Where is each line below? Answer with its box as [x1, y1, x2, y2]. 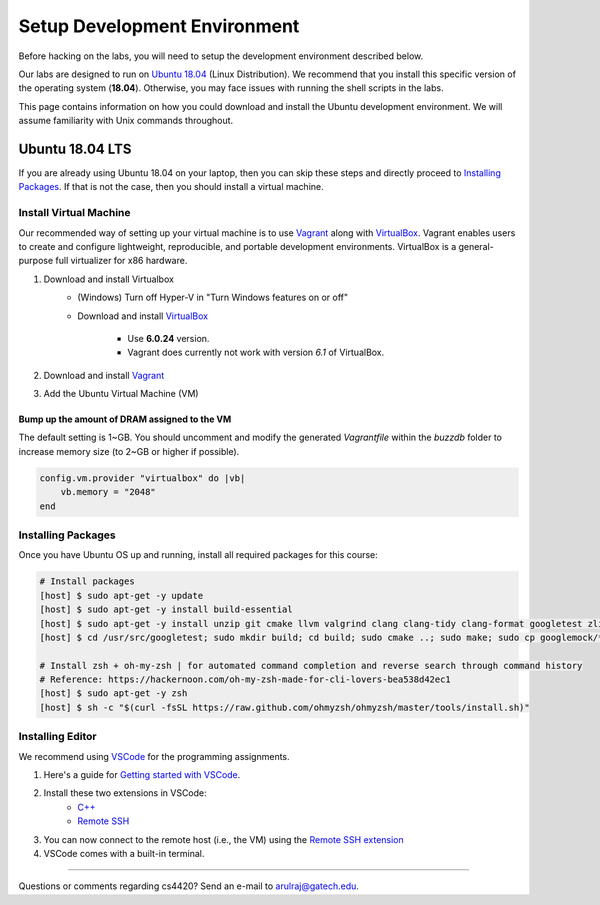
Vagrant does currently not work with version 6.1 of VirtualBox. [127, 346, 385, 359]
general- [458, 240, 494, 252]
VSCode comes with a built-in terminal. [43, 847, 205, 859]
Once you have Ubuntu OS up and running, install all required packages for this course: [18, 549, 379, 561]
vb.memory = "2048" [60, 486, 157, 498]
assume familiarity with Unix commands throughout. [18, 115, 234, 127]
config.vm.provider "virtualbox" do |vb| [39, 472, 246, 484]
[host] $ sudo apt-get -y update [39, 590, 204, 601]
